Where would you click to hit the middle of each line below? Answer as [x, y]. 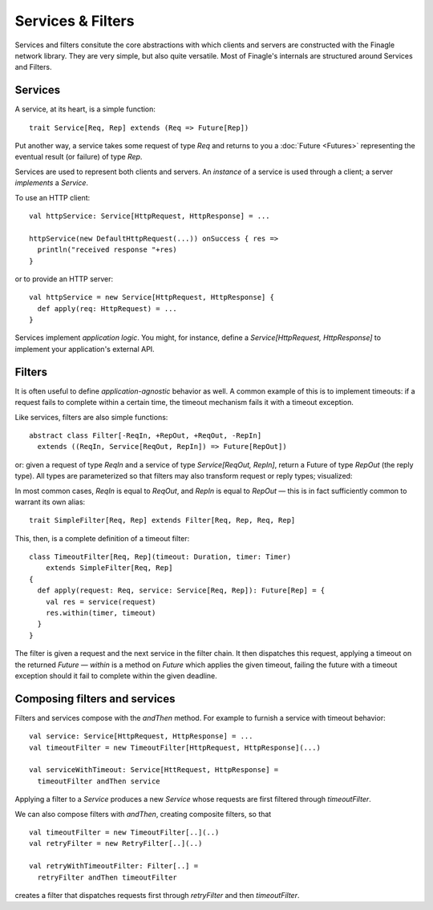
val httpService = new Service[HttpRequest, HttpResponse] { [152, 297]
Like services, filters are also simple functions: [91, 417]
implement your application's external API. [85, 349]
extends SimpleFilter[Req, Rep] [109, 568]
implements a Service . [51, 183]
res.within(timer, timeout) [101, 613]
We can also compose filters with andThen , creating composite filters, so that [143, 814]
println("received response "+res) [107, 250]
